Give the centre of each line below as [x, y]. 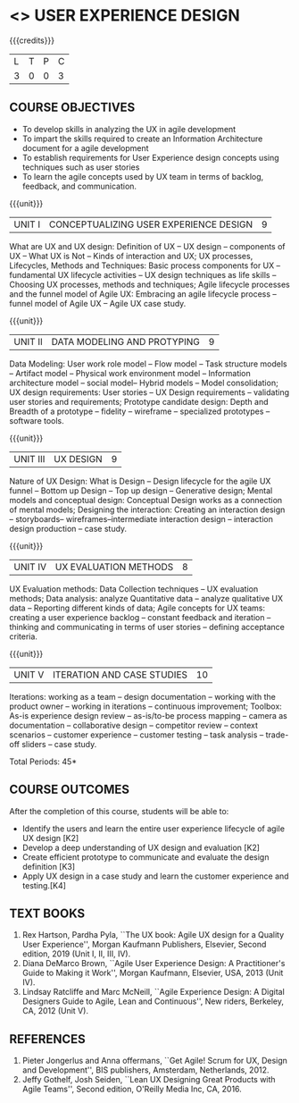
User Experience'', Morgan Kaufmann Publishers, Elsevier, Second [144, 945]
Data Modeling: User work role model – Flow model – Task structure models [148, 364]
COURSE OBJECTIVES [72, 108]
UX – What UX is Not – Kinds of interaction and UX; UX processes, [131, 256]
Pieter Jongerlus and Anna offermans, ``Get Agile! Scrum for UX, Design [155, 1061]
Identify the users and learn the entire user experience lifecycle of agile [154, 829]
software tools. [37, 420]
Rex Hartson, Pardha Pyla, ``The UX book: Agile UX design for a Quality [153, 935]
